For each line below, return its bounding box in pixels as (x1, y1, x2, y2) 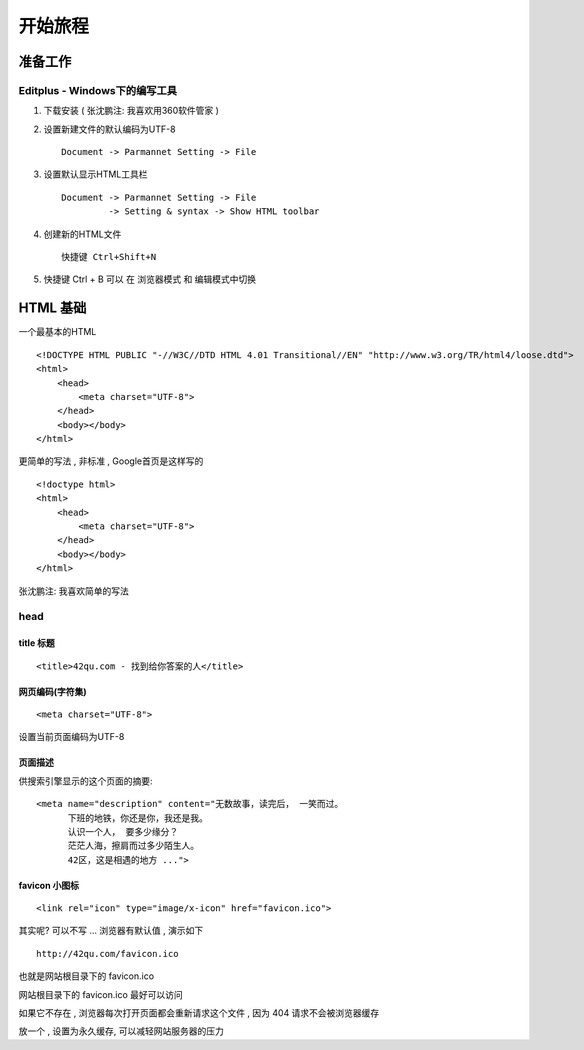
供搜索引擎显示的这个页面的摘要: (18, 775, 154, 787)
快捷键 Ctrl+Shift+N (61, 251, 157, 263)
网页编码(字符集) (18, 685, 87, 697)
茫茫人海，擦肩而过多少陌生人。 (67, 840, 200, 852)
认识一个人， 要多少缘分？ (67, 826, 179, 837)
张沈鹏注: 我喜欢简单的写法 (18, 585, 129, 597)
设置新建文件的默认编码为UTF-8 (43, 123, 176, 135)
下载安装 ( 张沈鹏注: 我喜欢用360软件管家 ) (43, 105, 220, 117)
